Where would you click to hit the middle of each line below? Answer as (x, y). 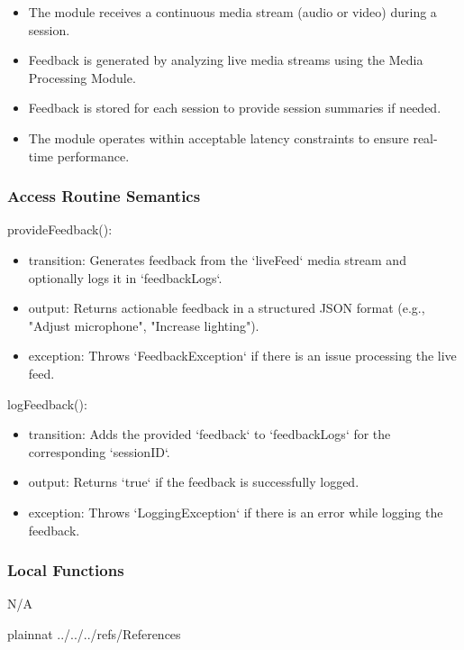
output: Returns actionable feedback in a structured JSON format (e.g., (227, 308)
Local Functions (66, 570)
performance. (93, 156)
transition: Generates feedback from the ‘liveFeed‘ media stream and (217, 259)
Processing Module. (82, 77)
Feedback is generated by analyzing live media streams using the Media (226, 60)
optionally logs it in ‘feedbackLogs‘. (125, 277)
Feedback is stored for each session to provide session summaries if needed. (235, 108)
